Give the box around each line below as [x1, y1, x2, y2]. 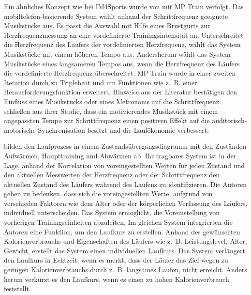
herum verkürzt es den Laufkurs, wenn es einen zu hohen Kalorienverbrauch [4, 274, 229, 284]
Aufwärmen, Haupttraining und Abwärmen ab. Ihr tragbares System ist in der [4, 150, 236, 160]
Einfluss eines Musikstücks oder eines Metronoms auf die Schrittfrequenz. [4, 96, 221, 106]
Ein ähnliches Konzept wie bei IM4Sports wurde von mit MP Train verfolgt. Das [4, 1, 244, 11]
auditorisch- [212, 115, 247, 125]
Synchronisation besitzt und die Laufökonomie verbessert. [38, 124, 209, 135]
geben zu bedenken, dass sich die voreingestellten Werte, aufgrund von [4, 188, 213, 199]
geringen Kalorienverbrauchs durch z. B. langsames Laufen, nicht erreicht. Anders [4, 264, 247, 275]
